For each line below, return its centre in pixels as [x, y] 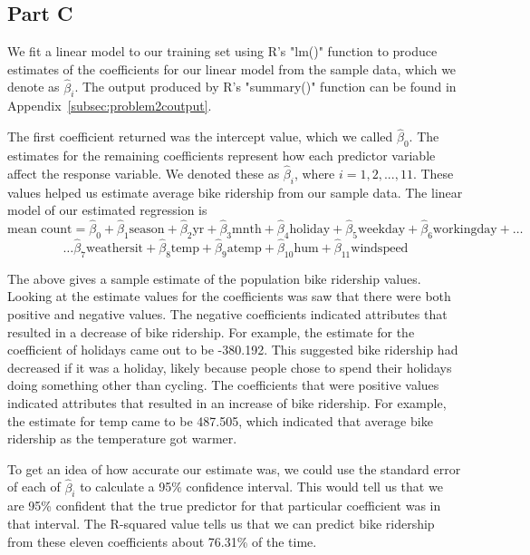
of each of [34, 487]
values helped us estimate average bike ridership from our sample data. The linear [235, 192]
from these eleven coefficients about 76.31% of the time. [162, 541]
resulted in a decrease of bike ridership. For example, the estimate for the [211, 331]
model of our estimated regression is [107, 210]
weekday [381, 230]
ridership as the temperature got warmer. [122, 438]
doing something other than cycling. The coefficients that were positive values [223, 385]
